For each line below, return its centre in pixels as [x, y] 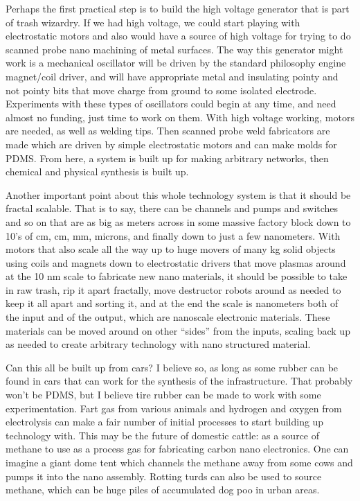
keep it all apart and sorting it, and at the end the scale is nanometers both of [172, 303]
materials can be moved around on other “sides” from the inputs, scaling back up [178, 330]
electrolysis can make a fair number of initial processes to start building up [165, 422]
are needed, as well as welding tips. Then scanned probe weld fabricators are [168, 131]
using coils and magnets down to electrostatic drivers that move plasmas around [176, 262]
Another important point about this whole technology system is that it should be [178, 194]
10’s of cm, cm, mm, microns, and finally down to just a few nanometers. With [173, 235]
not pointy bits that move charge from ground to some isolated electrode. [161, 90]
